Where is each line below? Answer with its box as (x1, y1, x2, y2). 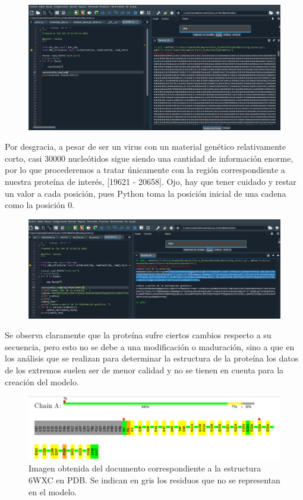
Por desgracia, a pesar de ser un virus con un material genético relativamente (5, 140, 286, 153)
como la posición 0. (5, 199, 75, 211)
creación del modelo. (5, 375, 79, 388)
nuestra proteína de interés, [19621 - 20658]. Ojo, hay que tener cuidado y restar (5, 175, 296, 187)
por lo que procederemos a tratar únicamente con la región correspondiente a (5, 163, 285, 176)
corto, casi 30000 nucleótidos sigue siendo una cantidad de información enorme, (5, 152, 293, 164)
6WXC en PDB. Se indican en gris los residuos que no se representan (29, 473, 280, 486)
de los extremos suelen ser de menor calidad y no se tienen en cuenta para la (5, 363, 284, 376)
